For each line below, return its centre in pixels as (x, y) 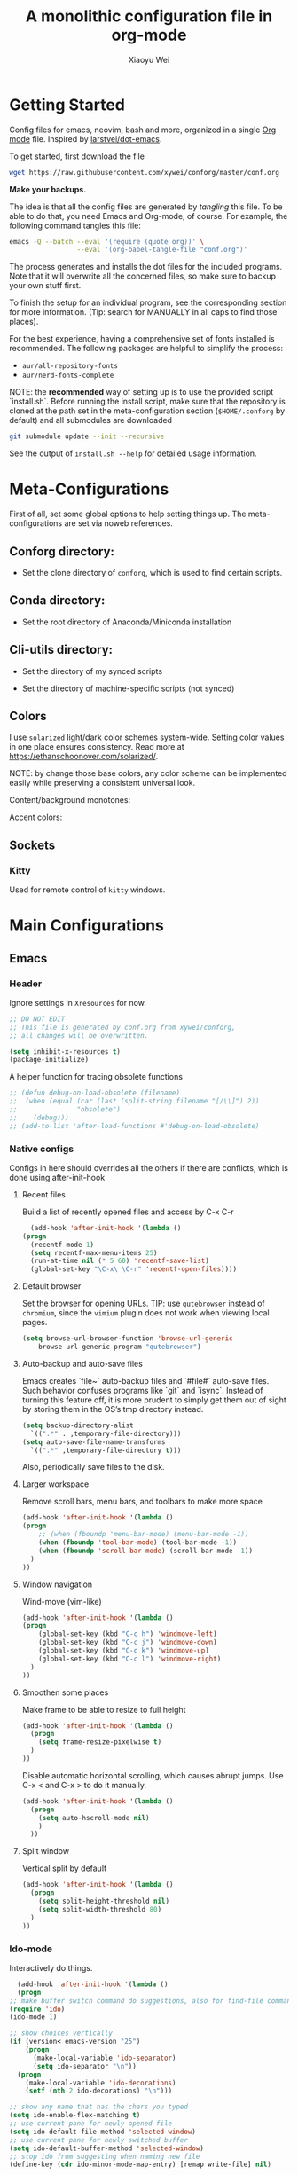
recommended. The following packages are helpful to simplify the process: (146, 349)
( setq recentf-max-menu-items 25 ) (94, 1252)
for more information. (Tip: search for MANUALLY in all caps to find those (143, 312)
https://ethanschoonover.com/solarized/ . (84, 757)
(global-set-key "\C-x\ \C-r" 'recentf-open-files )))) (134, 1269)
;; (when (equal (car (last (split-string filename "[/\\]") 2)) (134, 1102)
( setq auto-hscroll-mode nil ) (94, 1818)
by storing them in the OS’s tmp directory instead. (113, 1409)
